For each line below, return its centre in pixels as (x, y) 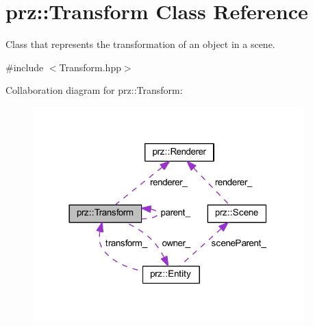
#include (25, 67)
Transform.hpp (90, 67)
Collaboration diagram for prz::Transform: (94, 90)
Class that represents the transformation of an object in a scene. (140, 44)
